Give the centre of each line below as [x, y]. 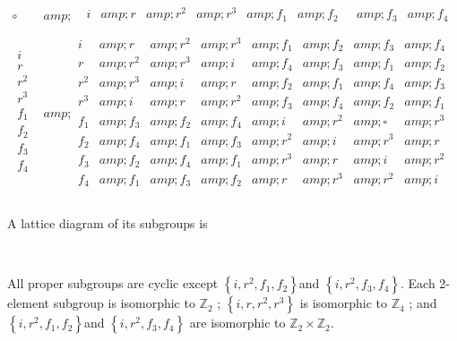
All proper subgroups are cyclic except [113, 283]
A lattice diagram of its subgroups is [108, 223]
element [29, 303]
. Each [418, 283]
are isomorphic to [237, 323]
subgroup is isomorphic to [124, 303]
